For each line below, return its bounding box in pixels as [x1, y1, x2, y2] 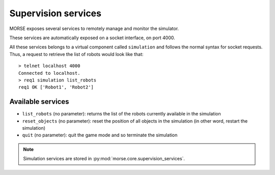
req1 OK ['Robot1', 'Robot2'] [18, 84, 94, 90]
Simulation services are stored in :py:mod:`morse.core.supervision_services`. [23, 156, 185, 162]
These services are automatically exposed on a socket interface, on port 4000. [9, 35, 175, 41]
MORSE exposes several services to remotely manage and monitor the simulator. [9, 25, 179, 32]
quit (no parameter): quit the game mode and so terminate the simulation [22, 132, 178, 138]
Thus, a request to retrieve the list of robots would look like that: [9, 51, 144, 57]
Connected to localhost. [18, 70, 80, 76]
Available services [9, 97, 69, 106]
